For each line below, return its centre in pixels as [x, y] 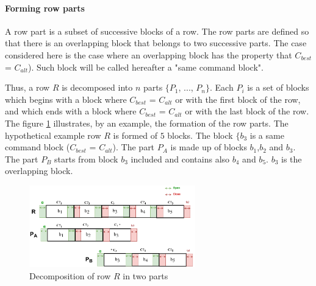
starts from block [86, 159]
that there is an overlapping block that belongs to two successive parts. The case [156, 43]
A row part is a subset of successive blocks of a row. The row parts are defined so [157, 31]
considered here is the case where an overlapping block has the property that [149, 54]
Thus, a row [27, 87]
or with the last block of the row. [247, 111]
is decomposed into [97, 87]
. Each [222, 87]
